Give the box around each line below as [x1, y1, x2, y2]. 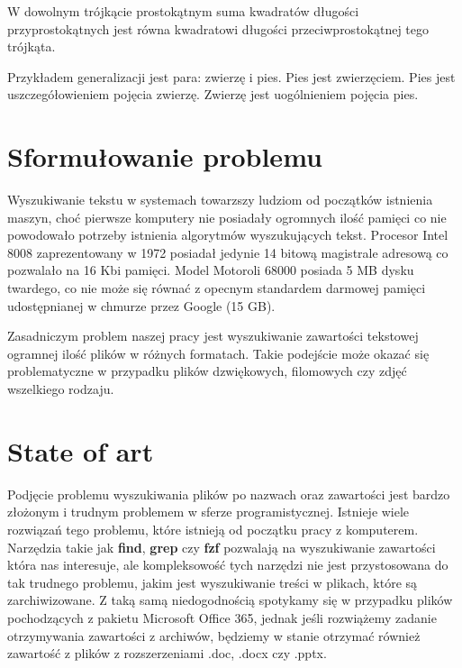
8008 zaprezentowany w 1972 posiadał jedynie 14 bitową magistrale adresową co [7, 242, 448, 261]
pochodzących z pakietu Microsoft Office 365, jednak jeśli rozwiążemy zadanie [7, 608, 437, 627]
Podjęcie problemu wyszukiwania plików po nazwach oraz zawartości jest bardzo [7, 484, 450, 503]
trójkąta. [7, 37, 56, 56]
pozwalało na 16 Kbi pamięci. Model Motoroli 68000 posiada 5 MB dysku [7, 261, 414, 279]
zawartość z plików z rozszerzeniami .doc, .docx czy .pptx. [7, 644, 327, 663]
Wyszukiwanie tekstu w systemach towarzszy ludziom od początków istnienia [7, 190, 433, 209]
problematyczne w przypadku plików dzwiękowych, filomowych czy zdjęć [7, 361, 407, 380]
